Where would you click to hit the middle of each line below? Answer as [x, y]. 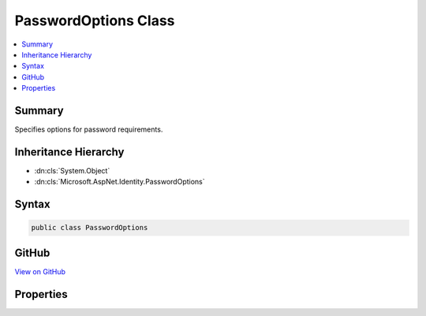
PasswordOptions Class [95, 20]
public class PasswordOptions [90, 228]
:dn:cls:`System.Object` [72, 170]
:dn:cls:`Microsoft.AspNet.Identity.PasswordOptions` [120, 182]
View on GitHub [40, 271]
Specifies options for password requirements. [89, 129]
